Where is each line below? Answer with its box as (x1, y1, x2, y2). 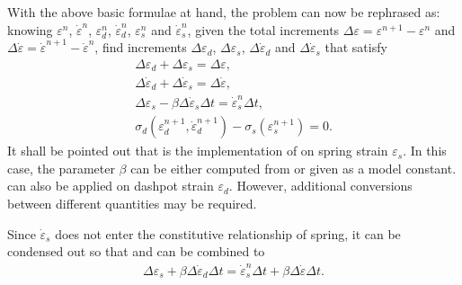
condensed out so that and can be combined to (7, 242, 265, 261)
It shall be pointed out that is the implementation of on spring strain (7, 141, 388, 160)
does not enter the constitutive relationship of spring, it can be (55, 224, 401, 243)
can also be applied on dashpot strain (7, 176, 214, 195)
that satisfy (324, 38, 387, 57)
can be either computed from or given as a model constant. (130, 158, 457, 177)
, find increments (94, 38, 187, 57)
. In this (403, 141, 447, 160)
